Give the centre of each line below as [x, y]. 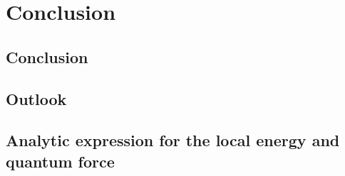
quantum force [60, 161]
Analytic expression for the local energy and [173, 140]
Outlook [36, 98]
